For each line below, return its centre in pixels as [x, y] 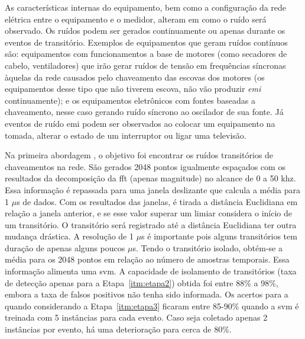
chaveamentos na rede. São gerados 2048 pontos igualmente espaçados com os [145, 166]
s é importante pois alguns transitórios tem [219, 236]
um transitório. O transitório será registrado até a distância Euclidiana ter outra [151, 224]
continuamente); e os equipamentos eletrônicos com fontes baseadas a [130, 100]
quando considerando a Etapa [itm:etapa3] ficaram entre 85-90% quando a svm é [152, 306]
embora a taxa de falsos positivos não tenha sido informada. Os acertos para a [147, 294]
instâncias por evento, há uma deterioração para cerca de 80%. [118, 329]
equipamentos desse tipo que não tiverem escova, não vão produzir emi [133, 89]
